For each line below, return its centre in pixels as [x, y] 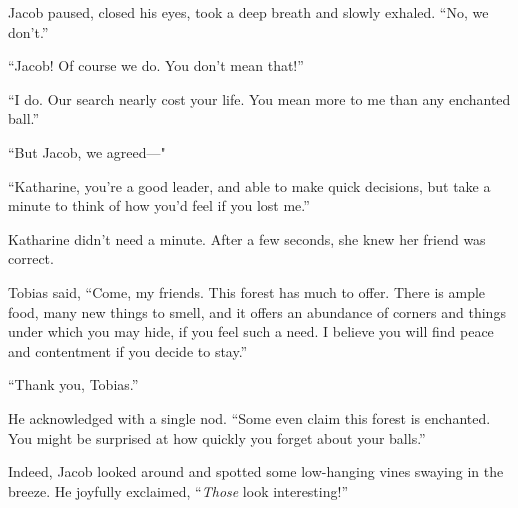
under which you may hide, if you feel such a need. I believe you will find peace [251, 331]
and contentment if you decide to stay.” [128, 350]
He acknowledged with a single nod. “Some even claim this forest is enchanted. [249, 417]
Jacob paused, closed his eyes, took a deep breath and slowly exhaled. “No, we [248, 12]
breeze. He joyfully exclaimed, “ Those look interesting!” [178, 490]
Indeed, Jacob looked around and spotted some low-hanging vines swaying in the [256, 471]
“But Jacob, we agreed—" [87, 151]
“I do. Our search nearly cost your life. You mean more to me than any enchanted [259, 98]
